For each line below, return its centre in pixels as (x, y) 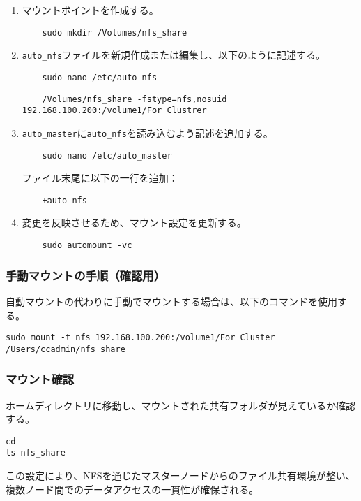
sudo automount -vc (87, 246)
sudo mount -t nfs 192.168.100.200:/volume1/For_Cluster (140, 338)
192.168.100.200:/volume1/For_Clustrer (114, 111)
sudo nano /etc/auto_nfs (100, 77)
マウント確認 (40, 379)
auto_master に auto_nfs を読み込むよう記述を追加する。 (147, 132)
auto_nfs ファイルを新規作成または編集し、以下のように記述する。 (174, 55)
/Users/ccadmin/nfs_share (66, 349)
